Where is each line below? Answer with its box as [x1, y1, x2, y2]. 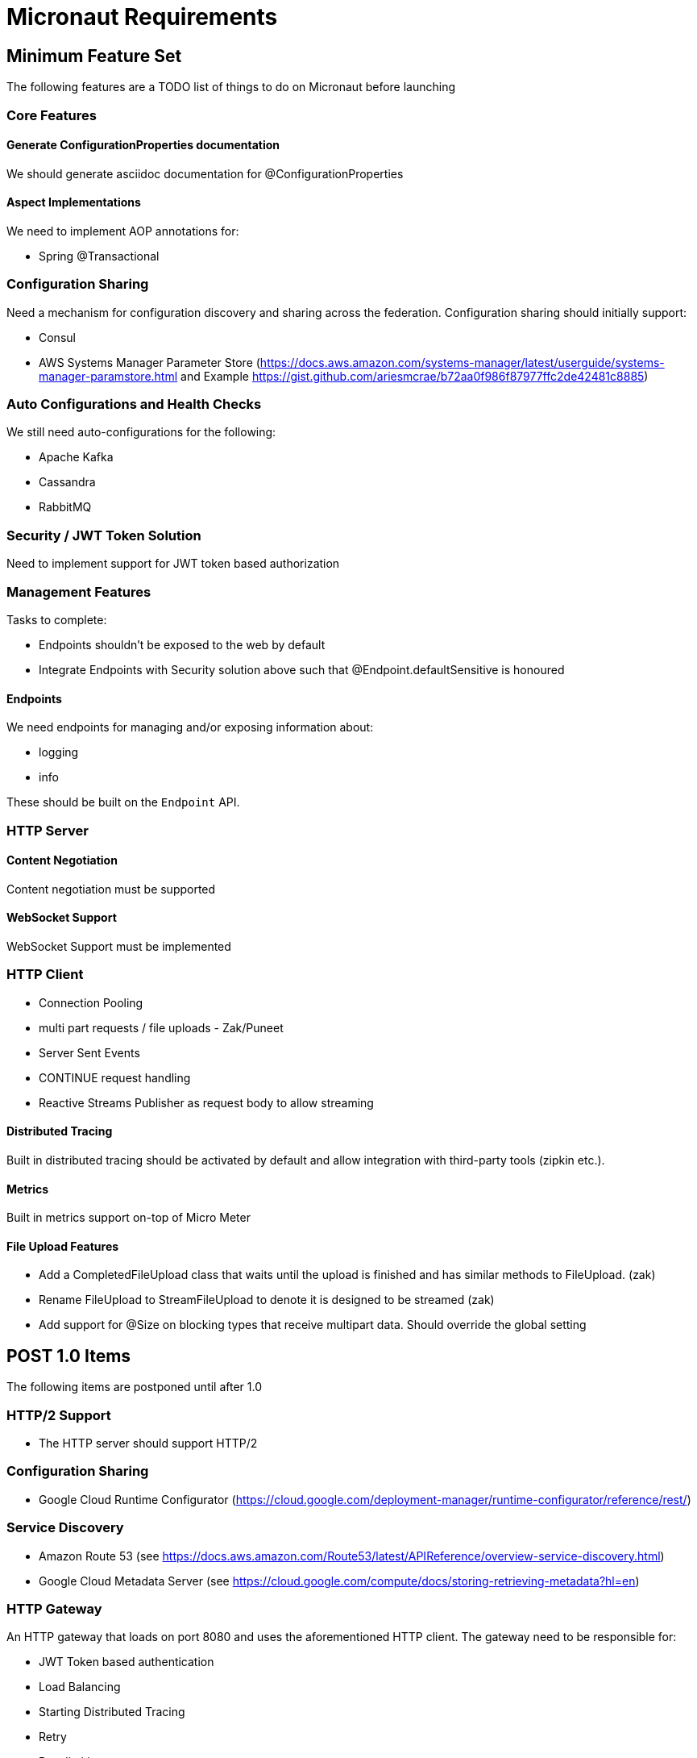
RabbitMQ [39, 500, 92, 514]
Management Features [6, 583, 151, 600]
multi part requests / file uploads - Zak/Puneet [39, 1020, 284, 1035]
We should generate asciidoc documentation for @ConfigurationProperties [6, 166, 404, 181]
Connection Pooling [39, 995, 143, 1010]
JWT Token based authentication [39, 1655, 214, 1669]
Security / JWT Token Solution [6, 527, 201, 544]
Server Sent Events [39, 1045, 140, 1060]
